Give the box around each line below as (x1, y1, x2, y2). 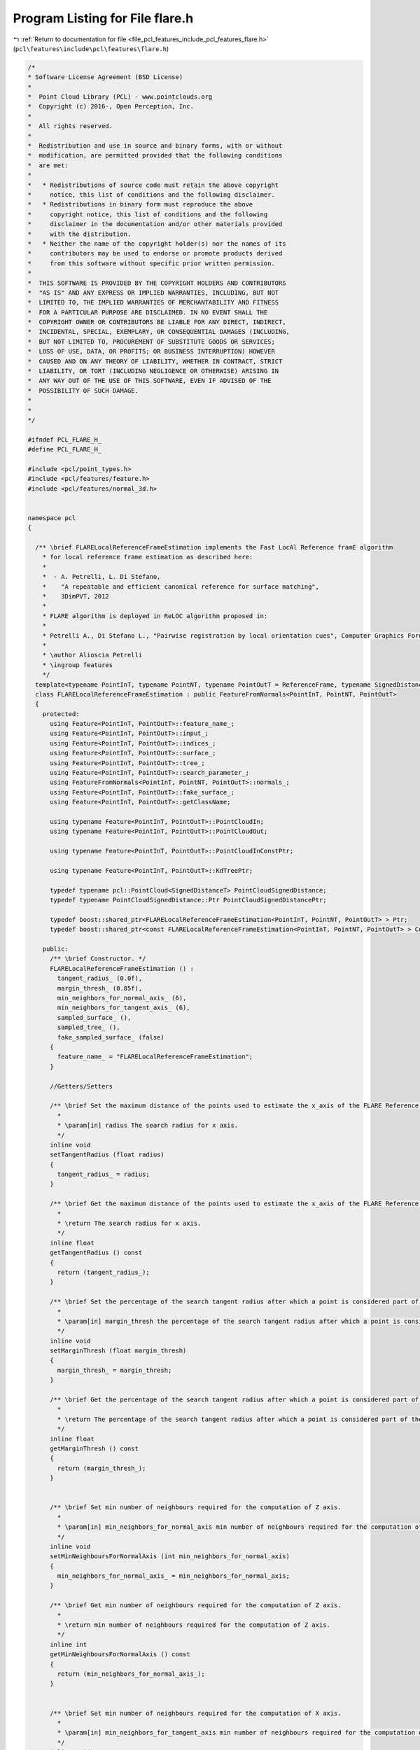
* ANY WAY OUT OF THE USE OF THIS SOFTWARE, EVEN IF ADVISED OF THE (27, 377, 272, 385)
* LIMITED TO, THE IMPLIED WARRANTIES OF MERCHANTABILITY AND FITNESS (27, 298, 279, 307)
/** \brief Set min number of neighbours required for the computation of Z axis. (50, 1504, 342, 1511)
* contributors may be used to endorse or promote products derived (27, 249, 283, 258)
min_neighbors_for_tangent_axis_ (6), (57, 1004, 190, 1011)
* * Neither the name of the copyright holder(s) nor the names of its (27, 239, 286, 248)
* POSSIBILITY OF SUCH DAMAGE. (27, 386, 139, 395)
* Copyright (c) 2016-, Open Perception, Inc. (27, 102, 194, 111)
